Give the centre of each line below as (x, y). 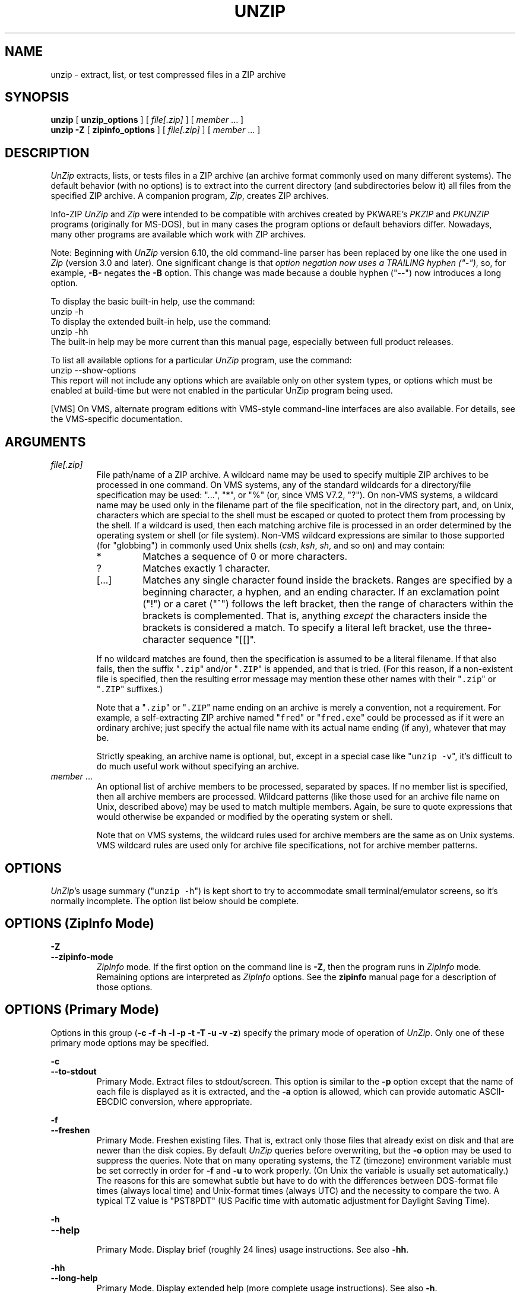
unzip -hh (69, 332)
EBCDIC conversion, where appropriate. (174, 1101)
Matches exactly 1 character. (206, 568)
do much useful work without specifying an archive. (198, 766)
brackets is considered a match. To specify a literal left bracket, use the (302, 628)
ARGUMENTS (45, 442)
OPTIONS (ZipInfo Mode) (80, 924)
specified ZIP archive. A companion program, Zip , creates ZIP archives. (190, 196)
